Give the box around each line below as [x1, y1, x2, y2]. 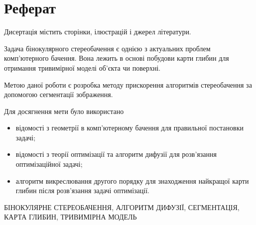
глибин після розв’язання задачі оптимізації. [15, 185, 149, 196]
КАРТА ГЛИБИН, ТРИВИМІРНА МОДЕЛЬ [4, 212, 137, 222]
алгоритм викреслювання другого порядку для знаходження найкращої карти [15, 175, 249, 186]
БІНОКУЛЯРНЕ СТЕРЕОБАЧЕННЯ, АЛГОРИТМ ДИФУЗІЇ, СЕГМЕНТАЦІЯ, [4, 202, 240, 212]
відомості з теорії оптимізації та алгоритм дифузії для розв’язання [15, 149, 217, 159]
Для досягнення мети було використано [4, 106, 124, 116]
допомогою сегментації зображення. [4, 89, 113, 100]
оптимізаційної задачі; [15, 159, 83, 169]
